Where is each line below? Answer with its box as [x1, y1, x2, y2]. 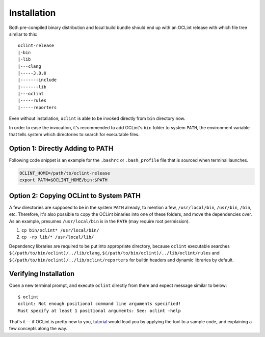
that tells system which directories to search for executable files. [9, 132, 140, 138]
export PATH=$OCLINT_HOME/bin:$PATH [19, 177, 108, 183]
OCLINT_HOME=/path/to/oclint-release [19, 170, 110, 176]
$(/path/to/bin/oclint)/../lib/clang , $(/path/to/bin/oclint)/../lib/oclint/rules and [9, 250, 220, 256]
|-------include [18, 77, 57, 83]
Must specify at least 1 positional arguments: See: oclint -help [18, 308, 181, 313]
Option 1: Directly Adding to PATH [9, 144, 114, 152]
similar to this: [9, 31, 38, 37]
